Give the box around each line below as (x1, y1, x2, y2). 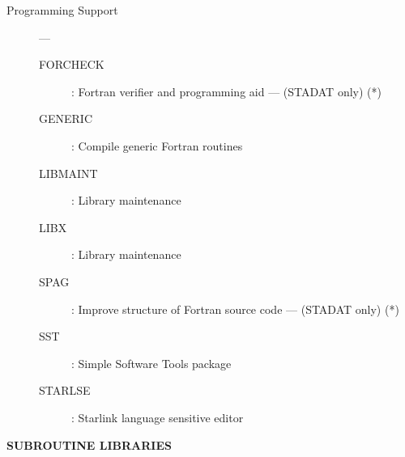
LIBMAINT (39, 164, 98, 181)
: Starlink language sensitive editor (71, 408, 244, 425)
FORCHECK (39, 56, 104, 73)
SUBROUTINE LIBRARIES (6, 436, 172, 453)
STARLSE (39, 382, 91, 399)
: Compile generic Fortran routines (71, 137, 243, 154)
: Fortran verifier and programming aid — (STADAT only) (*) (71, 83, 382, 99)
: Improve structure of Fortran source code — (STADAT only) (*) (71, 300, 399, 317)
